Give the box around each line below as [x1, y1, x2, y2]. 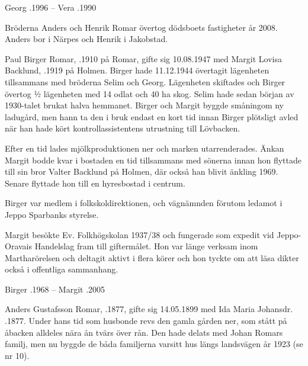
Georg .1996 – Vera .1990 [5, 1, 97, 13]
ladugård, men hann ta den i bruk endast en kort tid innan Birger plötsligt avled [5, 110, 299, 123]
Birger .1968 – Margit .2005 [5, 282, 105, 295]
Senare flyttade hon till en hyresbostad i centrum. [5, 176, 185, 189]
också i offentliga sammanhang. [5, 263, 118, 275]
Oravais [5, 240, 33, 252]
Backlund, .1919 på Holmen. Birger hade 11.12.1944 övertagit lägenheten [5, 64, 269, 76]
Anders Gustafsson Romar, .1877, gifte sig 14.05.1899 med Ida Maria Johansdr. [5, 303, 293, 315]
